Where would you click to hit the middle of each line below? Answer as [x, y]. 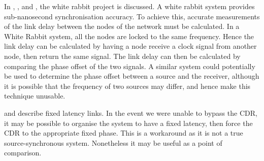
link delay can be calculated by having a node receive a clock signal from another [130, 46]
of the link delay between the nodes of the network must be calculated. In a [122, 26]
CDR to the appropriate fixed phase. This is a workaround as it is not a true [124, 133]
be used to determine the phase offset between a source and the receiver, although [132, 76]
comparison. [23, 153]
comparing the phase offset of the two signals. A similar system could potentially [130, 66]
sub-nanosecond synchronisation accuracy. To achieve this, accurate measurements [132, 16]
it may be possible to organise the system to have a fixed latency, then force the [128, 123]
